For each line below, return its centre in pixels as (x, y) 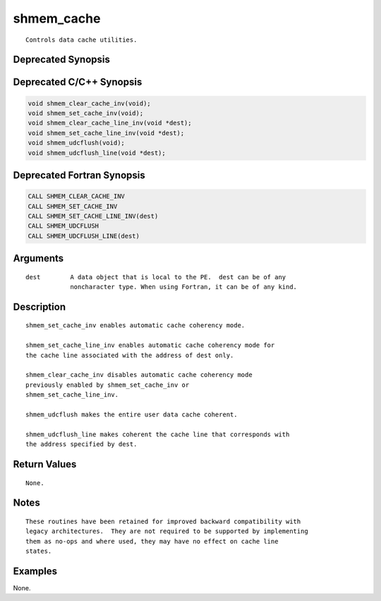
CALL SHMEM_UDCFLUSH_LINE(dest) (84, 236)
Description (40, 307)
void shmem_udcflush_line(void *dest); (97, 153)
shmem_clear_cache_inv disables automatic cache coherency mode (139, 375)
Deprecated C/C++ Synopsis (78, 82)
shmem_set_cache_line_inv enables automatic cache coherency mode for (150, 345)
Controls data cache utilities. (81, 40)
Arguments (38, 258)
